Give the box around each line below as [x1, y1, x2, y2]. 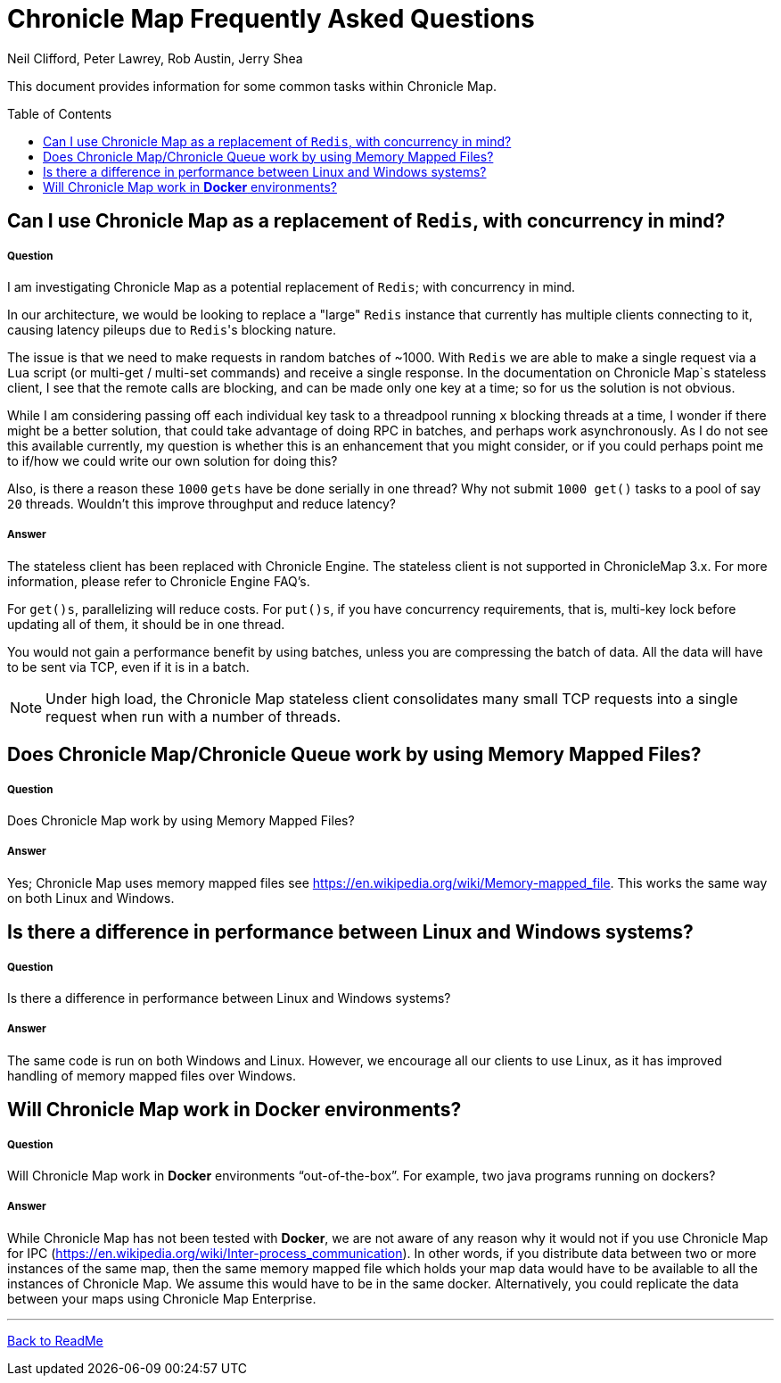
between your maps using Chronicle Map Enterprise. [7, 1290, 317, 1306]
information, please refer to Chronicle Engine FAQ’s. [7, 573, 310, 589]
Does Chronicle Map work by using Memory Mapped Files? [7, 812, 355, 828]
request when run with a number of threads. [45, 707, 341, 725]
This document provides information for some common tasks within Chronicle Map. [7, 78, 497, 94]
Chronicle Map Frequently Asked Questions [7, 4, 535, 34]
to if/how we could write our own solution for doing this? [7, 452, 338, 468]
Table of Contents [7, 105, 112, 121]
